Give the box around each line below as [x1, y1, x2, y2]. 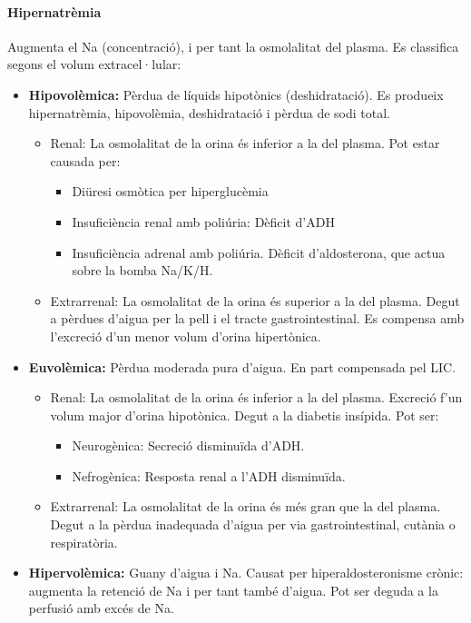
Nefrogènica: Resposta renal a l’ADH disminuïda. [72, 466, 346, 485]
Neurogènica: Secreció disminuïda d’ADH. [72, 436, 305, 455]
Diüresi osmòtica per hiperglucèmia [72, 182, 269, 201]
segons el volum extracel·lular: [7, 54, 182, 74]
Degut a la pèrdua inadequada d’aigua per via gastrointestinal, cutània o [50, 515, 456, 534]
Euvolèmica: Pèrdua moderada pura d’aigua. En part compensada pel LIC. [28, 357, 456, 376]
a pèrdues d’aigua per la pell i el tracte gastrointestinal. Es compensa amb [50, 309, 465, 328]
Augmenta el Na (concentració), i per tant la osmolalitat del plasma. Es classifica [7, 36, 459, 55]
